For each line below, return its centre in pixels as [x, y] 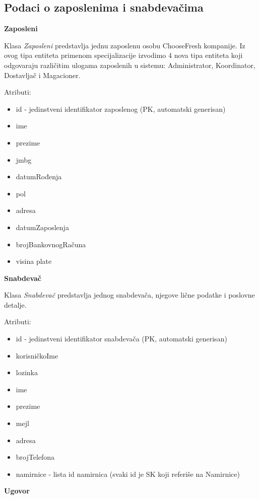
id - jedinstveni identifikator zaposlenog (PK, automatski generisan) [121, 109]
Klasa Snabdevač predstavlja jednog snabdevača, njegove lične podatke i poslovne [129, 295]
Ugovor [17, 491]
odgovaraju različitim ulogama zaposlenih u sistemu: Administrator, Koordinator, [130, 65]
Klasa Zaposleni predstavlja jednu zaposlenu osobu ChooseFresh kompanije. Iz [125, 45]
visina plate [34, 261]
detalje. [15, 304]
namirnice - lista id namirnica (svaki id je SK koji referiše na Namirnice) [128, 474]
